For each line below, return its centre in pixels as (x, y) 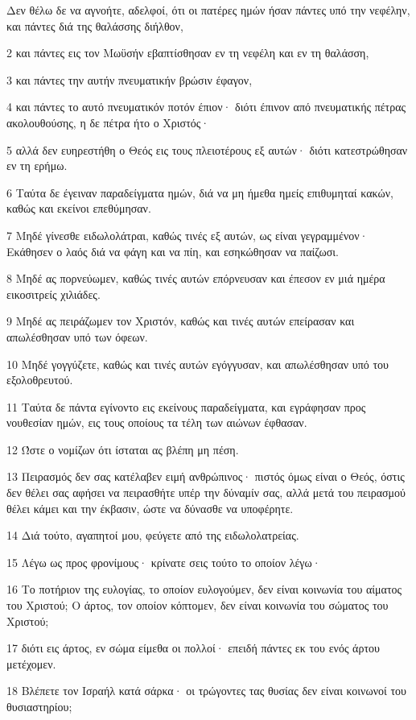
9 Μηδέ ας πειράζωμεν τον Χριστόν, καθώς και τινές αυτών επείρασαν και (181, 321)
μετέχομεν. (31, 663)
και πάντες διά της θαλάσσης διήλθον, (95, 25)
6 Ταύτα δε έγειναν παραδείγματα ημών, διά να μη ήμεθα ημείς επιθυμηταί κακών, (200, 192)
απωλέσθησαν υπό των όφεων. (77, 336)
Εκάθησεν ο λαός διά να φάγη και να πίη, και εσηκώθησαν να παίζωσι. (173, 251)
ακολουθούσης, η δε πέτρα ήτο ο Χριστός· (108, 122)
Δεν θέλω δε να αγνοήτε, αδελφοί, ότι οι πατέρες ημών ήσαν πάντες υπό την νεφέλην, (208, 10)
